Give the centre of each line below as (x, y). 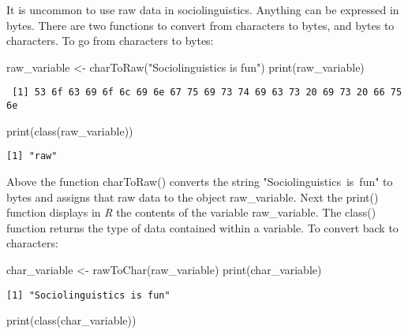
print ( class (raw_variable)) (70, 130)
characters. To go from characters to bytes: (110, 41)
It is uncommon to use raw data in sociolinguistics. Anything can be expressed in (203, 9)
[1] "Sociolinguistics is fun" (88, 295)
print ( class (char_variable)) (71, 320)
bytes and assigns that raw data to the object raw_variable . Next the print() (193, 197)
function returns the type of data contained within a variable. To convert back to (202, 227)
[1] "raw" (32, 156)
